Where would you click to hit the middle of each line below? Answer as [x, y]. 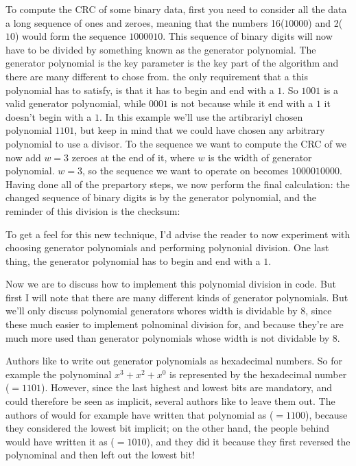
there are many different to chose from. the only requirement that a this [157, 76]
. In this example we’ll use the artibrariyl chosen [201, 116]
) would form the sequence [71, 36]
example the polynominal [59, 374]
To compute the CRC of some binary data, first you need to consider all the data [176, 9]
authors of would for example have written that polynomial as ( [140, 414]
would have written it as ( [60, 441]
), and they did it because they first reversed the [248, 441]
